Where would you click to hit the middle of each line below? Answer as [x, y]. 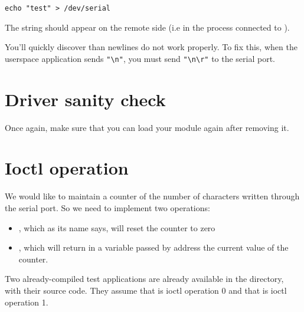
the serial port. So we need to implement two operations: [107, 207]
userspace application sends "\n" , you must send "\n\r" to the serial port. [140, 58]
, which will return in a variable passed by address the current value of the [153, 247]
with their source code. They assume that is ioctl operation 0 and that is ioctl [146, 290]
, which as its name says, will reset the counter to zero [117, 227]
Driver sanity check [85, 99]
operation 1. [27, 302]
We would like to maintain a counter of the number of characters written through [152, 196]
